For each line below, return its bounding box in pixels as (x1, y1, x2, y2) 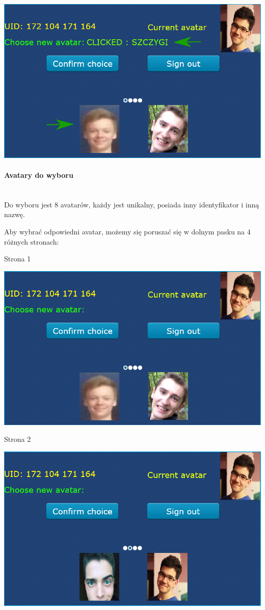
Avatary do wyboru (4, 169, 73, 180)
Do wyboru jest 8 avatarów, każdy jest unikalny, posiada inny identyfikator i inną (4, 199, 259, 209)
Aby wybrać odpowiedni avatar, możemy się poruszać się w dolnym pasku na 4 (4, 226, 251, 236)
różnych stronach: (4, 236, 59, 247)
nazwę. (4, 209, 25, 220)
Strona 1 (4, 253, 31, 264)
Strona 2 (4, 434, 31, 444)
